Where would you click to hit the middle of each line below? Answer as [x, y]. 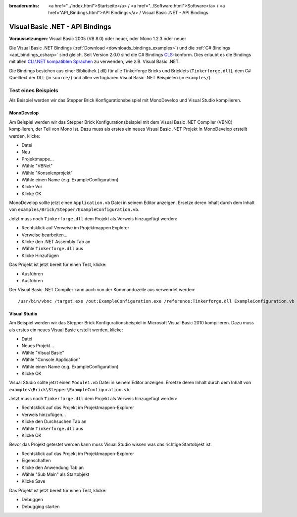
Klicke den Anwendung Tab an [53, 467]
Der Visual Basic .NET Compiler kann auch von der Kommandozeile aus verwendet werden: [102, 290]
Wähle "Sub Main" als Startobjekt [55, 474]
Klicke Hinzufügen [40, 256]
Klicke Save [33, 481]
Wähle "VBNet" [37, 166]
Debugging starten [41, 506]
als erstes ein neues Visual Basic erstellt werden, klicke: [66, 330]
